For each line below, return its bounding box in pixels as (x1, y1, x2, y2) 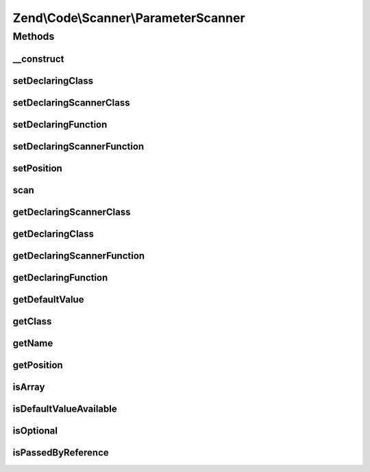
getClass (12, 316, 52, 327)
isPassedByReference (12, 447, 109, 458)
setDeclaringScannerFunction (12, 141, 145, 152)
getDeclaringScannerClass (12, 206, 131, 217)
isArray (12, 381, 45, 392)
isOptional (12, 425, 58, 436)
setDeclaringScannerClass (12, 97, 130, 108)
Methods (12, 30, 55, 43)
